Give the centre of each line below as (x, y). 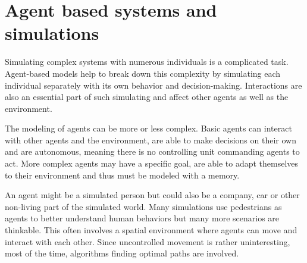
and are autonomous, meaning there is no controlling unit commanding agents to (152, 151)
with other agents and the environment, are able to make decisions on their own (151, 140)
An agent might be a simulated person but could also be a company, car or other (152, 195)
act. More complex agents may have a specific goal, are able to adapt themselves (152, 163)
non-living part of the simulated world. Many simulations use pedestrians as (143, 206)
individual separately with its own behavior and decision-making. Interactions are (153, 85)
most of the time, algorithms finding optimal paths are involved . (122, 253)
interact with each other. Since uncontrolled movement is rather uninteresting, (148, 241)
